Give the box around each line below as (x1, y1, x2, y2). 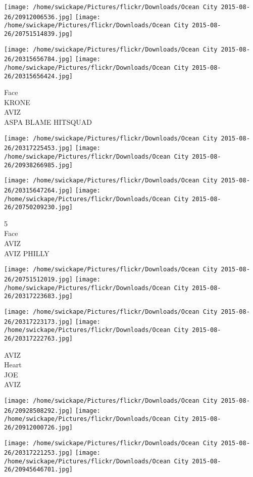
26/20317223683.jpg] (4, 293, 73, 300)
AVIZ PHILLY (4, 248, 49, 258)
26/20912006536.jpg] (4, 13, 73, 21)
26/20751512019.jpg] (4, 275, 73, 283)
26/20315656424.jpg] (4, 72, 73, 80)
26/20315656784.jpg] (4, 56, 73, 63)
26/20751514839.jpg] (4, 30, 73, 37)
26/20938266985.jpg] (4, 161, 73, 169)
